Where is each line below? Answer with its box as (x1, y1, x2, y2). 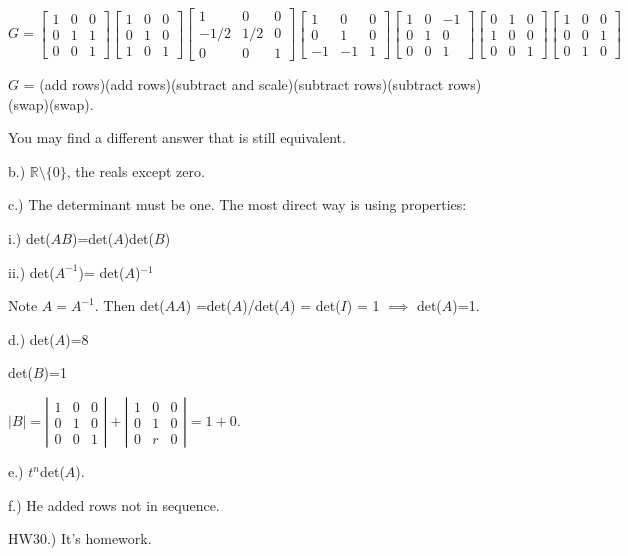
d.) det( (8, 328, 55, 349)
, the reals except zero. (66, 160, 205, 181)
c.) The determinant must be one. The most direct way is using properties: (8, 194, 467, 215)
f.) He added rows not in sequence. (8, 494, 220, 515)
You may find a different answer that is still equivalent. (8, 127, 346, 148)
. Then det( (94, 295, 165, 316)
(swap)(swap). (8, 93, 94, 114)
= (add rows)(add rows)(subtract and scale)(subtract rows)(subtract (23, 74, 444, 95)
